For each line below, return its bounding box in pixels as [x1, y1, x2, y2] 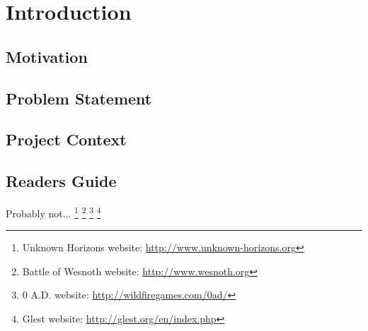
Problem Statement [6, 87, 152, 109]
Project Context [6, 128, 127, 150]
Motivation [6, 45, 88, 67]
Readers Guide [6, 170, 117, 192]
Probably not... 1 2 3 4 [6, 203, 101, 220]
